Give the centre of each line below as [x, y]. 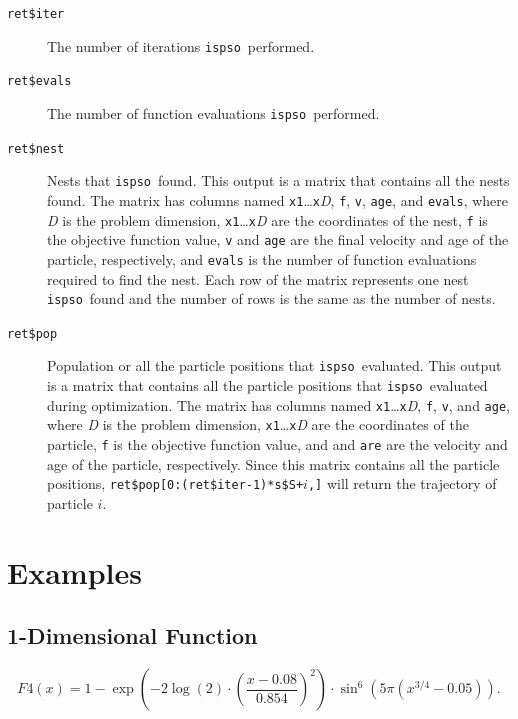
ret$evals [39, 81]
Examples [74, 571]
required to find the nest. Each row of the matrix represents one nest [258, 278]
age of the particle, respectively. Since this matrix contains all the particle [273, 463]
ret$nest [36, 148]
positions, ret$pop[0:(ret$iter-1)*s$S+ [175, 483]
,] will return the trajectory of [402, 483]
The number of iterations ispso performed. [181, 45]
